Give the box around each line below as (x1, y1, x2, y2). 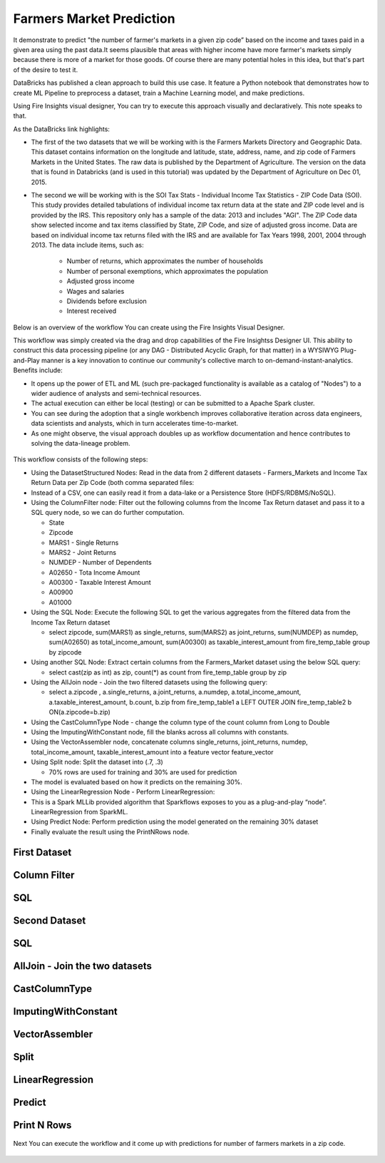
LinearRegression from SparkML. (31, 808, 128, 816)
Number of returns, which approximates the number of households (66, 257, 264, 265)
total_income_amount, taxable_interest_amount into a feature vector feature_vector (31, 747, 274, 756)
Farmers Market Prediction (13, 11, 175, 26)
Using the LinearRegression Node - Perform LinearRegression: (31, 788, 215, 796)
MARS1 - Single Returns (48, 538, 119, 547)
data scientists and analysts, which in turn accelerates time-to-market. (31, 419, 239, 428)
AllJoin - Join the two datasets (13, 960, 153, 972)
